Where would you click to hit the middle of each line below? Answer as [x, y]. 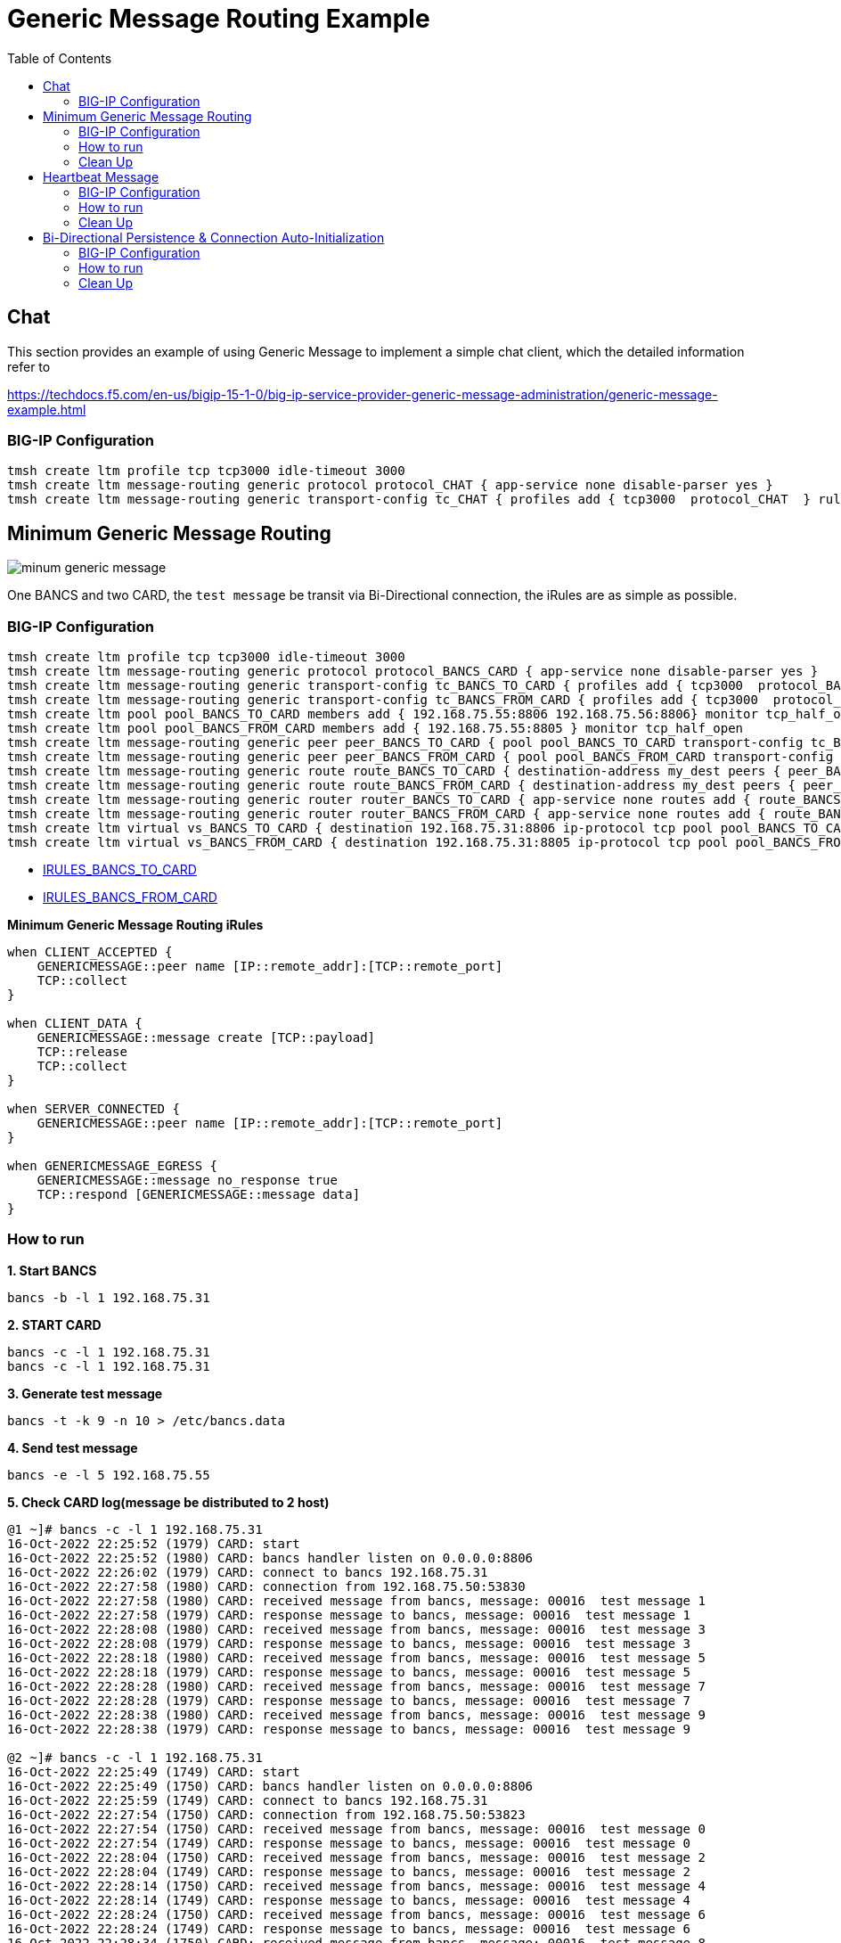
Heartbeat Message [101, 176]
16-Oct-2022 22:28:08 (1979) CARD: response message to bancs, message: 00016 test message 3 [349, 1643]
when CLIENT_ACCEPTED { [90, 951]
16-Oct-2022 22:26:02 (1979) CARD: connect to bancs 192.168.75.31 [248, 1572]
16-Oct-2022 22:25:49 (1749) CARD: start [154, 1771]
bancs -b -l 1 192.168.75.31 [109, 1297]
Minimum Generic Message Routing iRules [135, 924]
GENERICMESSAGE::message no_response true [187, 1180]
